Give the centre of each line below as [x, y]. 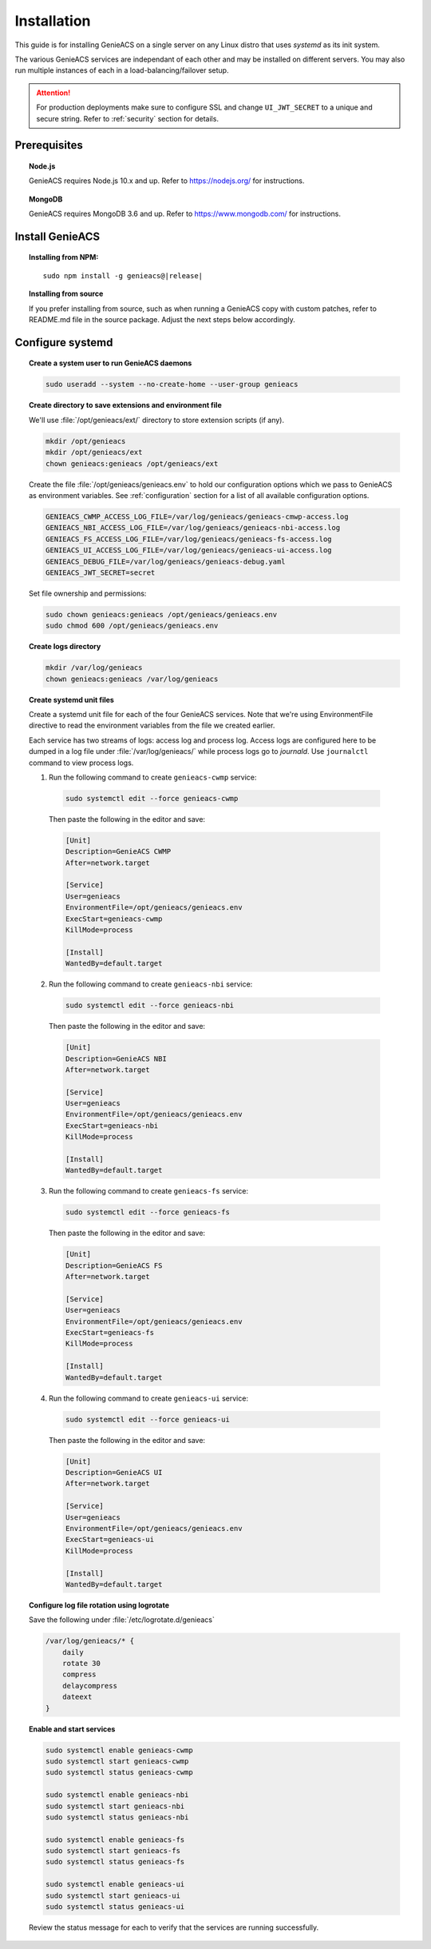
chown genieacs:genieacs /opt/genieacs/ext [132, 463]
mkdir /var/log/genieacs [94, 668]
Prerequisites [49, 145]
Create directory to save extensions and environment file [126, 405]
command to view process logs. [81, 763]
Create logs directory [65, 647]
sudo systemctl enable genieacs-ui [115, 1884]
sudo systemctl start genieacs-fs [113, 1851]
